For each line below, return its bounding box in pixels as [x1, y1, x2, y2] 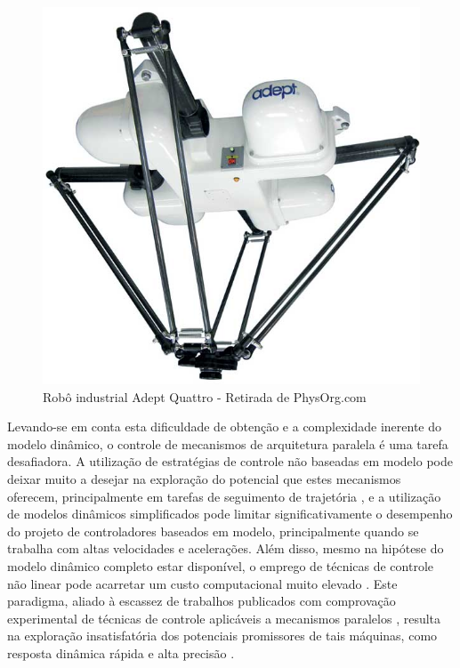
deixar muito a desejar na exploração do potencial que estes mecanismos [7, 469, 401, 487]
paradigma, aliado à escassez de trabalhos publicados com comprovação [7, 592, 396, 610]
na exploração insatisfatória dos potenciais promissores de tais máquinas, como [7, 626, 438, 645]
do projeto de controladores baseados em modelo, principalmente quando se [7, 521, 419, 540]
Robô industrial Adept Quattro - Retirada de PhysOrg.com [43, 387, 367, 406]
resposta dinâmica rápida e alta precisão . [7, 643, 235, 662]
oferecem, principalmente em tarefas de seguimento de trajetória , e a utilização [7, 487, 441, 505]
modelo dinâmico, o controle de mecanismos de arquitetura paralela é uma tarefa [7, 434, 448, 453]
